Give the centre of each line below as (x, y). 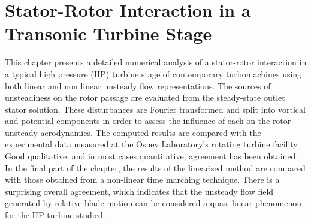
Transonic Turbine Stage (108, 33)
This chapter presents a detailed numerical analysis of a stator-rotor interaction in (156, 62)
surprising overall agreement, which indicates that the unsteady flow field (139, 191)
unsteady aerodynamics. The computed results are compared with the (133, 132)
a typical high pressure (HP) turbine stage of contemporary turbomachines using (153, 73)
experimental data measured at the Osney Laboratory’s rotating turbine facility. (152, 144)
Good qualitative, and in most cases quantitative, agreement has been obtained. (152, 156)
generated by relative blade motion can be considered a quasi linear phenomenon (153, 203)
